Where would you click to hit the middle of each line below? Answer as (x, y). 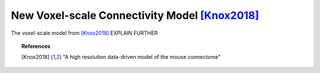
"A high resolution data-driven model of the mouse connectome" (142, 57)
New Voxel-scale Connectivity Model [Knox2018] (135, 15)
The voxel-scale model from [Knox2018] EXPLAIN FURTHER (84, 33)
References (36, 46)
